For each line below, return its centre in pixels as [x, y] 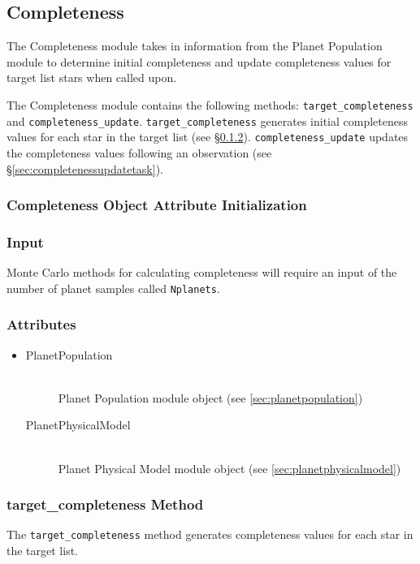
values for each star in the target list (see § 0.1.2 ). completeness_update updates [208, 137]
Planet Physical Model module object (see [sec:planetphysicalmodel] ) [229, 468]
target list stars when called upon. [92, 77]
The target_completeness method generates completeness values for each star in [210, 534]
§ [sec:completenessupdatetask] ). [85, 168]
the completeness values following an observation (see [139, 152]
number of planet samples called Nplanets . [113, 288]
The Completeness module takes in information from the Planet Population [195, 46]
